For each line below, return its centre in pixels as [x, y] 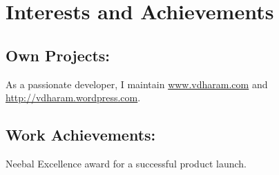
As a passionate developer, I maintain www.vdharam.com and [137, 84]
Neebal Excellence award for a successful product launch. [126, 163]
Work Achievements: [81, 135]
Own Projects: [58, 55]
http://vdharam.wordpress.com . [73, 97]
